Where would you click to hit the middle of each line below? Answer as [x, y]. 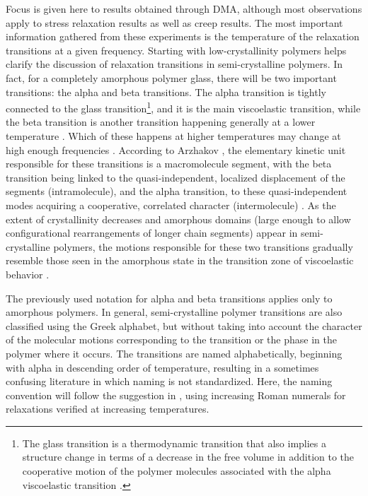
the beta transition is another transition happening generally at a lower [161, 122]
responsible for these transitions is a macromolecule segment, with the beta [169, 164]
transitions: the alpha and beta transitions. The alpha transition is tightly [166, 91]
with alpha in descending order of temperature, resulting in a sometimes [162, 367]
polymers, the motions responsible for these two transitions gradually [203, 246]
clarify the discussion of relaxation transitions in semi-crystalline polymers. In [174, 64]
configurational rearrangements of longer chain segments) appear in [152, 233]
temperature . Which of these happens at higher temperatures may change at [173, 136]
